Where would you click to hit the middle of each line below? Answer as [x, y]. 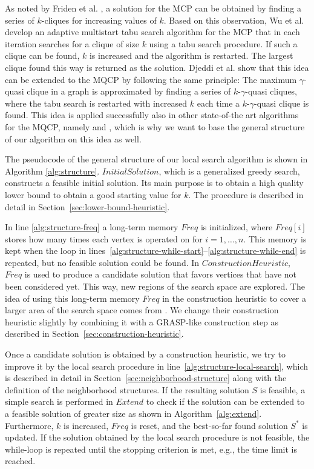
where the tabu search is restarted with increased [96, 103]
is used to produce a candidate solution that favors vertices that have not [161, 274]
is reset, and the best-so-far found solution [209, 425]
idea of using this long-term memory [72, 298]
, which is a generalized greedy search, [229, 171]
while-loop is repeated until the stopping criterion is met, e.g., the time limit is [151, 449]
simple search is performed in [59, 401]
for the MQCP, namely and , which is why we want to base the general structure [155, 126]
